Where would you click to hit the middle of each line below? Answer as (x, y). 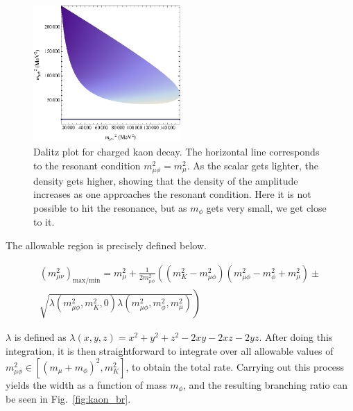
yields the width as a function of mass (86, 384)
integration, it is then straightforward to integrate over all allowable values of (170, 351)
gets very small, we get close (266, 207)
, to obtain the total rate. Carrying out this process (235, 366)
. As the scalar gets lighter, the (252, 165)
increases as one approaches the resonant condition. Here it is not (172, 194)
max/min (87, 281)
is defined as (40, 337)
